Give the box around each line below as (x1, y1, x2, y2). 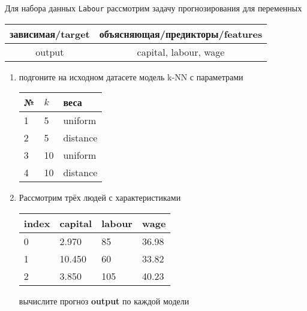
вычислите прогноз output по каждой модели (19, 294, 189, 307)
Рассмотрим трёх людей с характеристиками (19, 191, 181, 204)
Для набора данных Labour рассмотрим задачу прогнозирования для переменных (5, 2, 302, 14)
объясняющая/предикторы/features (99, 26, 263, 41)
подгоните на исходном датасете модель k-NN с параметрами (19, 70, 243, 83)
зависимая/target (10, 26, 90, 41)
